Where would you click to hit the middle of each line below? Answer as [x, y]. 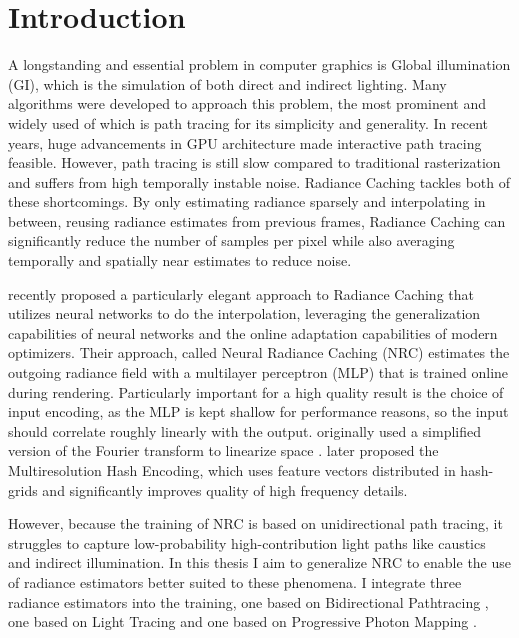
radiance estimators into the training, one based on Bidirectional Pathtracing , [248, 601]
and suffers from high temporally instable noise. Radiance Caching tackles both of [259, 181]
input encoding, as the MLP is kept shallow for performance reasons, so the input [258, 411]
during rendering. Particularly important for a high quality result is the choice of [256, 391]
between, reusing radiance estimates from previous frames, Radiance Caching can [257, 220]
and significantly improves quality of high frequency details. [225, 489]
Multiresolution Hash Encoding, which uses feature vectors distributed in [232, 470]
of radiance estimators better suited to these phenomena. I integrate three [235, 581]
